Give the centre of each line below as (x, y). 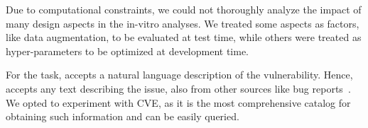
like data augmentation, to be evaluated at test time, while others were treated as (184, 37)
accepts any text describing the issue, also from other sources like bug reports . (178, 88)
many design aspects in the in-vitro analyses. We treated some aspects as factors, (183, 23)
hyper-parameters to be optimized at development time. (128, 51)
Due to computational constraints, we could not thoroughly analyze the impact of (184, 9)
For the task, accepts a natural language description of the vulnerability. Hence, (179, 75)
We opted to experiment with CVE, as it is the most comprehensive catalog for (178, 102)
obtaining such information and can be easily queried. (123, 116)
